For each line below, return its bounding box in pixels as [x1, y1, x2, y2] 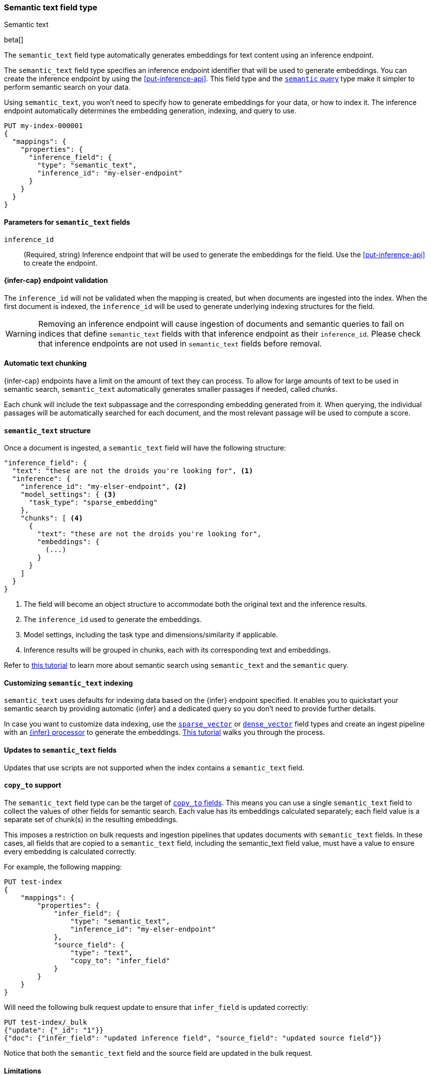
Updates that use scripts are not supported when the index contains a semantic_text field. [4, 763, 304, 772]
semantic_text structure [4, 426, 91, 435]
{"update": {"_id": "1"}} [4, 1026, 104, 1034]
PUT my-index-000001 [4, 122, 83, 130]
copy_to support [4, 781, 62, 790]
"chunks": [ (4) [20, 514, 83, 522]
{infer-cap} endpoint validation [4, 276, 108, 285]
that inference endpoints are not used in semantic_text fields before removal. [38, 338, 322, 348]
